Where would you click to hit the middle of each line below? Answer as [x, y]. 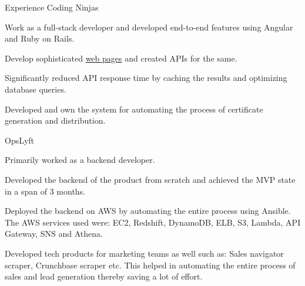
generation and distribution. [55, 120]
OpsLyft [20, 140]
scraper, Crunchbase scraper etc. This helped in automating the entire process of [150, 265]
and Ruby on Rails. [40, 38]
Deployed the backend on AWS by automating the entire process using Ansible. [148, 211]
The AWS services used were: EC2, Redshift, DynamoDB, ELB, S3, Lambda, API [153, 222]
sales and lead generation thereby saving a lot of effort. [104, 276]
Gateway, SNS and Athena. [54, 234]
